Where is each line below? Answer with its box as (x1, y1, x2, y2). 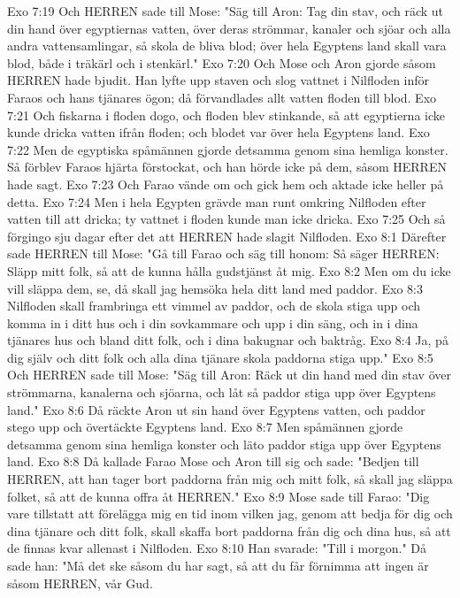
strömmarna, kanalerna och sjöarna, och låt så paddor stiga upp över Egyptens (7, 383, 436, 402)
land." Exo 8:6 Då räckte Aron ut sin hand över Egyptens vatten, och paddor (7, 400, 425, 418)
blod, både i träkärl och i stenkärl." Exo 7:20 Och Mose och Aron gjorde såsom (7, 53, 436, 72)
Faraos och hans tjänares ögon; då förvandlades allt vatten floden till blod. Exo (7, 88, 437, 106)
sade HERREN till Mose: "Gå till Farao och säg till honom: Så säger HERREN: (7, 244, 440, 263)
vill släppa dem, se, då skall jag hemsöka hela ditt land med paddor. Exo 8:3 (7, 279, 423, 297)
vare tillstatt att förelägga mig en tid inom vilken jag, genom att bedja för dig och (7, 504, 453, 523)
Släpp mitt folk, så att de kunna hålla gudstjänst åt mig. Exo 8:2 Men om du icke (7, 261, 451, 280)
